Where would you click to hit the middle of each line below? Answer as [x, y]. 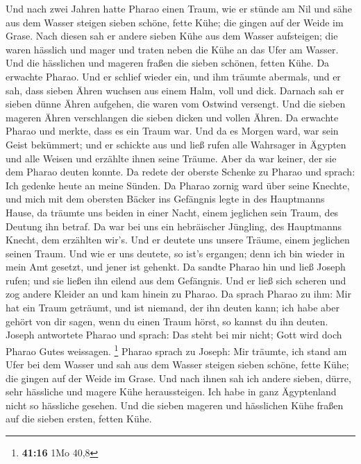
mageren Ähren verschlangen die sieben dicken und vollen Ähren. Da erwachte [172, 117]
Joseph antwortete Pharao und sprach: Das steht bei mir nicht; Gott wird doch [174, 335]
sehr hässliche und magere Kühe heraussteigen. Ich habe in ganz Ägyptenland [171, 392]
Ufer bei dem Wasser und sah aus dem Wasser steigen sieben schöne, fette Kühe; [177, 364]
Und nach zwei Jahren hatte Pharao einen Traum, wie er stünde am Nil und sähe [179, 8]
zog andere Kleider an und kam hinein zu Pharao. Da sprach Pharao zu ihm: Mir [178, 294]
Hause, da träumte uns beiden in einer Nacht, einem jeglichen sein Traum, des [172, 212]
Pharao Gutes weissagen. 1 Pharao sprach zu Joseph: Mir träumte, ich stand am [176, 350]
